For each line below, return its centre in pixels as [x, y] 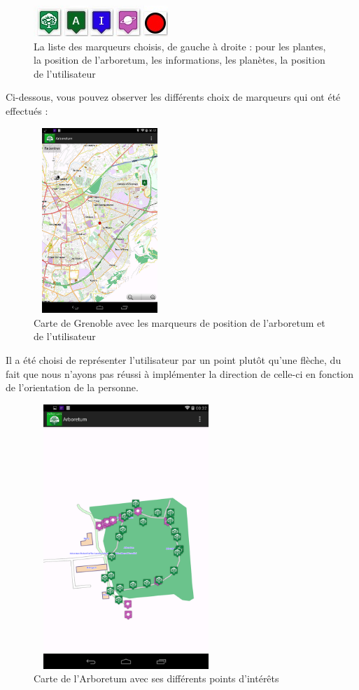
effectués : [27, 110]
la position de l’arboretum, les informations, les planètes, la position [179, 60]
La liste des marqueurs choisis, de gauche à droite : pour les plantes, [180, 46]
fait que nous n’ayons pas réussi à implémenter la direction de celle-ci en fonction [180, 373]
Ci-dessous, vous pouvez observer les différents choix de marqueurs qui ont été [173, 97]
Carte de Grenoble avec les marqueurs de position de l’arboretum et [179, 322]
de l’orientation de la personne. [72, 387]
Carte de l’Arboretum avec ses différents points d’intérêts [156, 678]
